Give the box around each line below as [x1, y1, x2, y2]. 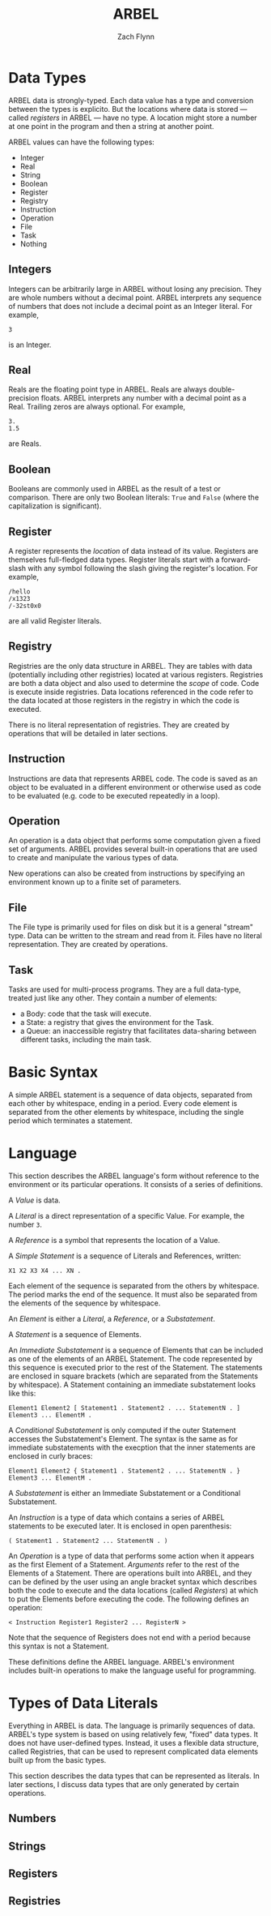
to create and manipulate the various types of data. [8, 853, 180, 863]
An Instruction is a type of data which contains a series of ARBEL [8, 1512, 225, 1522]
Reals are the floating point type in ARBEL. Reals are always [8, 384, 207, 394]
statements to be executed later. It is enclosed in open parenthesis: [8, 1521, 232, 1531]
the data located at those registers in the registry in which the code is [8, 695, 240, 705]
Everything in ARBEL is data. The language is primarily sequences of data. [8, 1721, 256, 1730]
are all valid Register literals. [8, 615, 103, 625]
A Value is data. [8, 1195, 61, 1205]
